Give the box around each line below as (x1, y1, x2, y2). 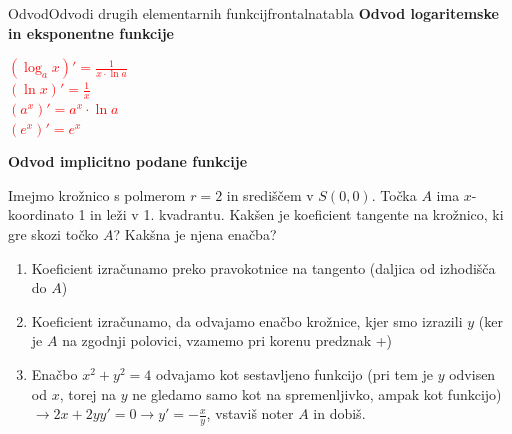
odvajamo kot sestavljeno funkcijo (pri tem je (155, 363, 433, 384)
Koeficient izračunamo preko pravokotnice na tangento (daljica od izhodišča (31, 257, 496, 278)
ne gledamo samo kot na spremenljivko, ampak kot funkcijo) (132, 383, 502, 404)
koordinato (8, 204, 74, 225)
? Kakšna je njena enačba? (113, 223, 277, 244)
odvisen (449, 363, 496, 384)
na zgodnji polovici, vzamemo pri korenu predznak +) (62, 330, 393, 351)
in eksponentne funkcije (8, 22, 174, 43)
